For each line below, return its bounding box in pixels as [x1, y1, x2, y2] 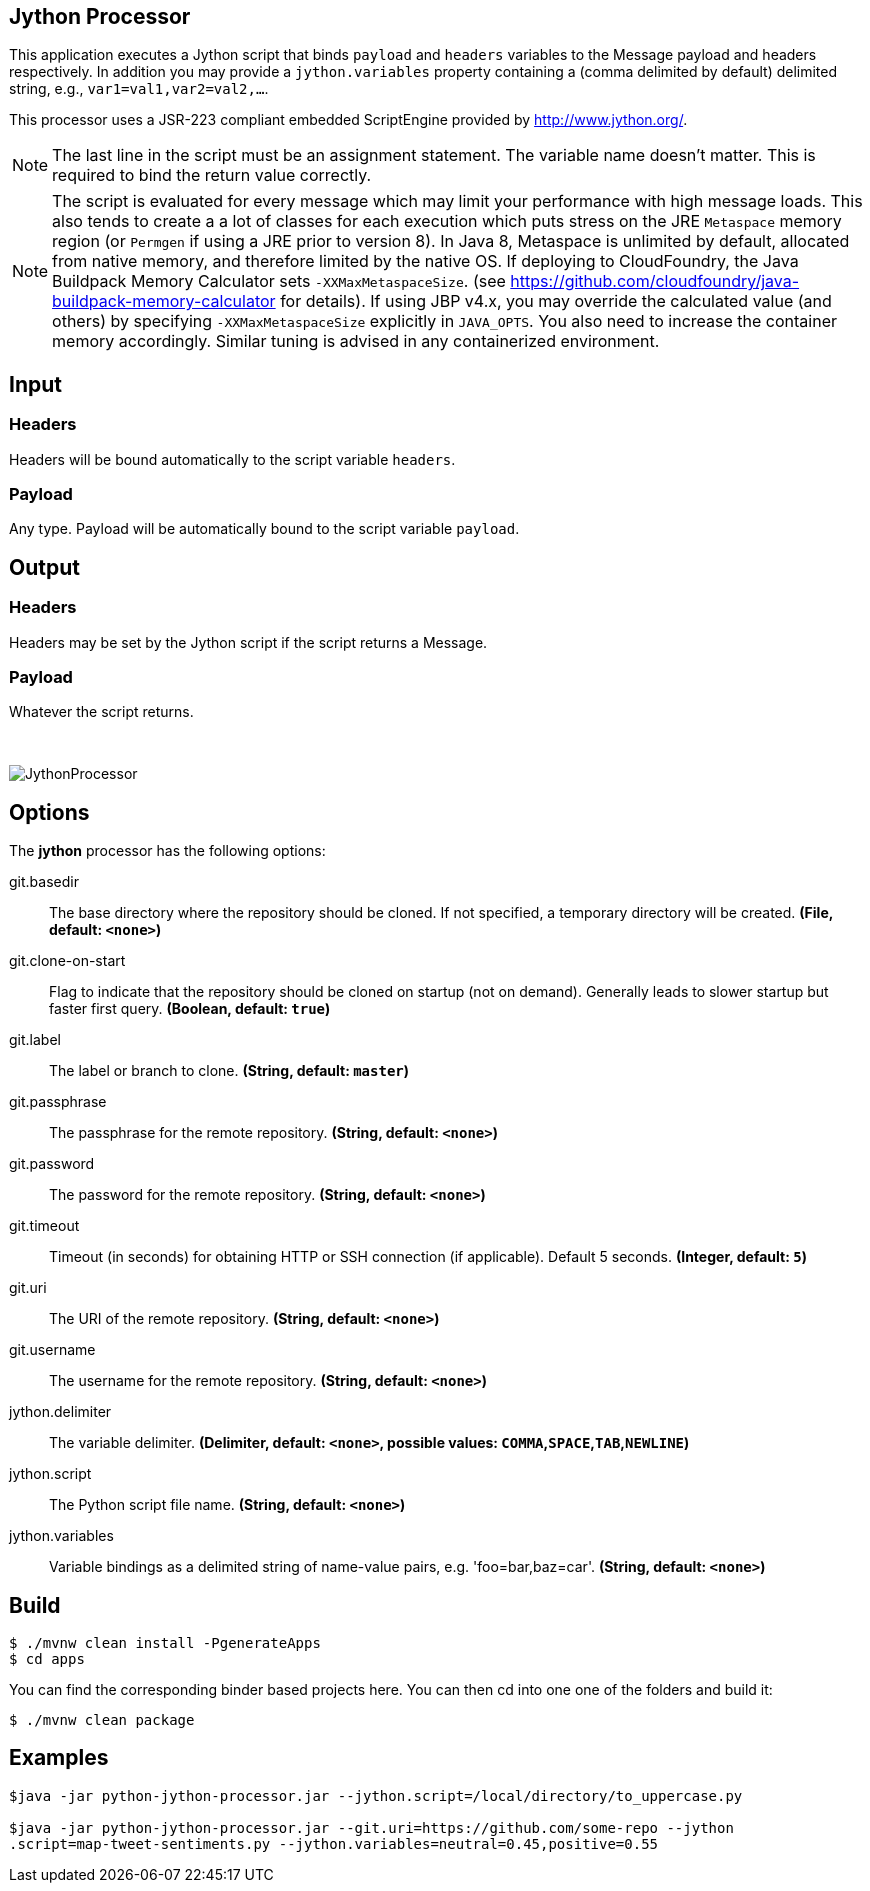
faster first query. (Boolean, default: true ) [49, 1000, 331, 1018]
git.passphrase [9, 1093, 107, 1111]
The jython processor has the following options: [9, 842, 326, 860]
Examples [9, 1745, 109, 1771]
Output [9, 554, 80, 580]
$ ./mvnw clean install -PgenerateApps [9, 1635, 321, 1652]
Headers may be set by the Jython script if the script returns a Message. [9, 633, 488, 651]
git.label [9, 1031, 61, 1049]
